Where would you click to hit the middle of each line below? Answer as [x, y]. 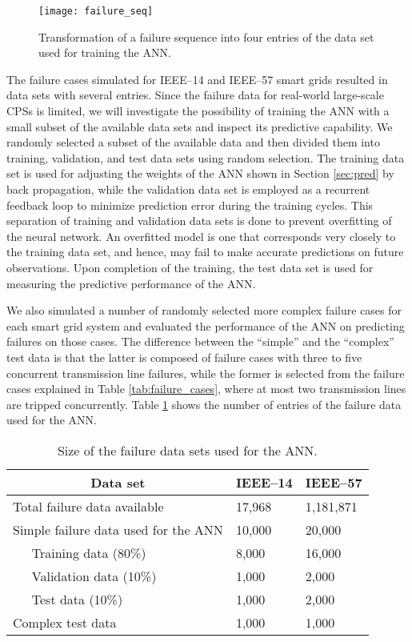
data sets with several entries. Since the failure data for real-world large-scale [195, 95]
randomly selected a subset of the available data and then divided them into [193, 142]
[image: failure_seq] [96, 11]
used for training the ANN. [105, 52]
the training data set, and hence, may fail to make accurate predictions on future [205, 252]
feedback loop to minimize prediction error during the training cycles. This [190, 205]
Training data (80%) [89, 552]
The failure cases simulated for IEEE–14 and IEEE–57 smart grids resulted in [197, 79]
